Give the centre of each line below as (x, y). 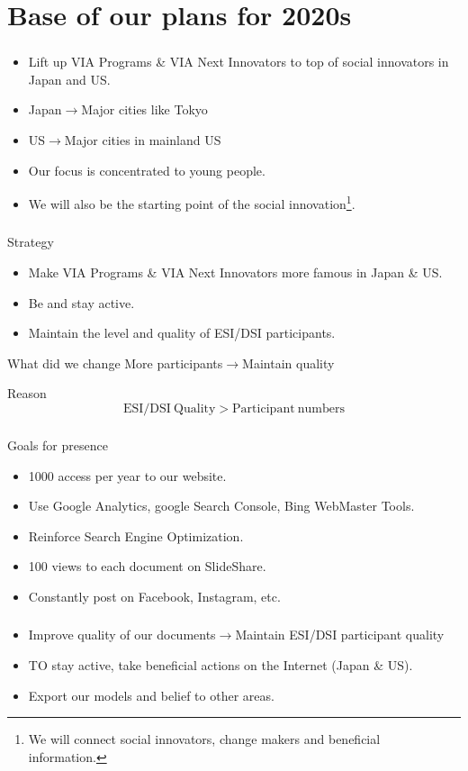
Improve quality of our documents (122, 635)
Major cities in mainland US (143, 140)
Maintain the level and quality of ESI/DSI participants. (182, 333)
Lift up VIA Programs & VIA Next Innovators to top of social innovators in (238, 62)
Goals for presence (58, 444)
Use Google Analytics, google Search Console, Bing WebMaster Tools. (221, 506)
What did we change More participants (115, 363)
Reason (27, 393)
